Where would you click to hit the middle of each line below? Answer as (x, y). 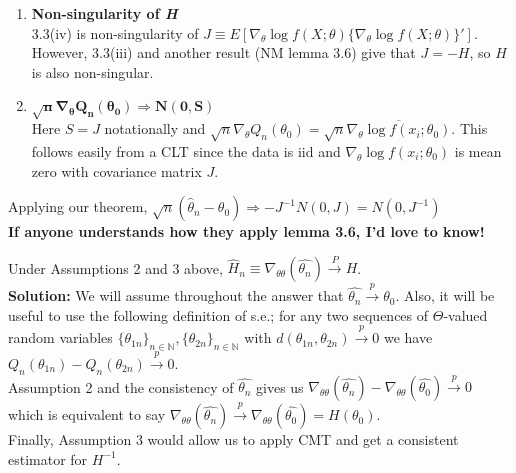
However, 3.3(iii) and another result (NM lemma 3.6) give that (223, 52)
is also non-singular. (92, 71)
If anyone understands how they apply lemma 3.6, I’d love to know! (246, 231)
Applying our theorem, (78, 206)
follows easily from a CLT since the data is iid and (186, 150)
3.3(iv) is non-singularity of (115, 32)
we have (408, 337)
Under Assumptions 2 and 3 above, (115, 267)
